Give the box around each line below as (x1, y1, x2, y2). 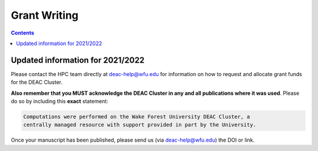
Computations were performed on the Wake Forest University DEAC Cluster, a (23, 114, 250, 120)
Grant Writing (11, 9, 79, 22)
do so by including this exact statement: (11, 98, 108, 105)
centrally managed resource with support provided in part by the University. (23, 122, 256, 128)
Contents (11, 29, 35, 36)
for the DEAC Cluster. (11, 79, 63, 86)
